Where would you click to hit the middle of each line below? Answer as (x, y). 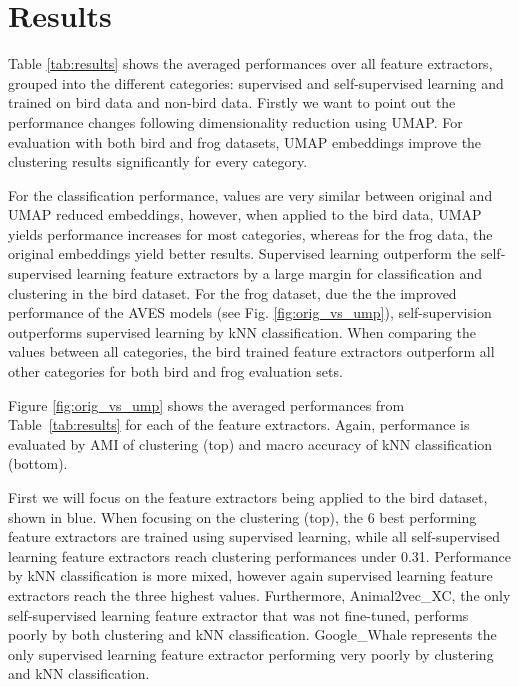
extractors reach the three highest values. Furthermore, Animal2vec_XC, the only (259, 594)
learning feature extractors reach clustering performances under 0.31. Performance (259, 555)
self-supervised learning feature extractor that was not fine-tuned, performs (238, 614)
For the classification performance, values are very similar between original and (250, 194)
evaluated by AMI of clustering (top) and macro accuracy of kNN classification (250, 443)
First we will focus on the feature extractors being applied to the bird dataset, (248, 497)
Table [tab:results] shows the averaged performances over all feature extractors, (250, 63)
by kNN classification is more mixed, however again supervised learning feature (250, 575)
